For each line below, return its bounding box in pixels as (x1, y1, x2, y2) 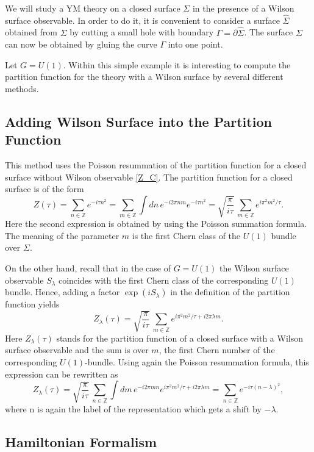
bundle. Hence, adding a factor (5, 285, 120, 298)
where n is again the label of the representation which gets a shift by (5, 402, 262, 415)
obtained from (5, 26, 58, 38)
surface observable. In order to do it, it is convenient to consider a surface (5, 13, 280, 26)
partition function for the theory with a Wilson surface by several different (5, 70, 284, 83)
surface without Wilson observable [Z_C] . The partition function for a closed (5, 170, 293, 183)
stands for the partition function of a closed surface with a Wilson (56, 331, 303, 344)
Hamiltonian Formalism (5, 432, 157, 451)
